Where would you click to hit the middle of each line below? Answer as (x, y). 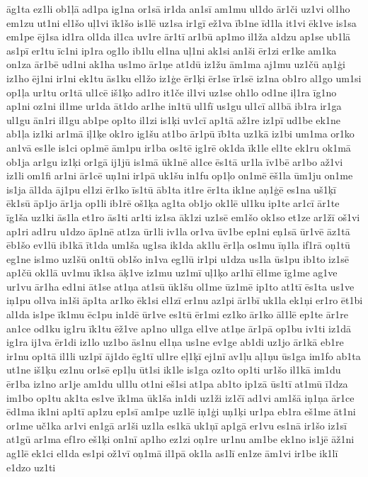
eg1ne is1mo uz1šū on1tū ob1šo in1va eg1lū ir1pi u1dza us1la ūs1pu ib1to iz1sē (178, 258)
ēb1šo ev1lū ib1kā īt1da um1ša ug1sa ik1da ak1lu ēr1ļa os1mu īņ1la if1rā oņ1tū (178, 245)
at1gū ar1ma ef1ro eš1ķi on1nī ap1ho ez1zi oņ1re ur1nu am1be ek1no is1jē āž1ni (180, 439)
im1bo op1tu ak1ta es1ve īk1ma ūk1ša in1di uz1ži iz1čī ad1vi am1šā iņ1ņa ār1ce (180, 397)
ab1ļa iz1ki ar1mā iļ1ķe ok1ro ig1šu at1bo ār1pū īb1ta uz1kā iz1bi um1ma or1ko (180, 134)
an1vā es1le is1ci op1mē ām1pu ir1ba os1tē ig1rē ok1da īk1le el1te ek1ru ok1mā (179, 147)
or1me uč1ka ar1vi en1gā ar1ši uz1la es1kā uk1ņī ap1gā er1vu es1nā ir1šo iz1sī (177, 425)
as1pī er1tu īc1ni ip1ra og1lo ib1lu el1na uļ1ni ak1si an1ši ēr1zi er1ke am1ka (172, 50)
